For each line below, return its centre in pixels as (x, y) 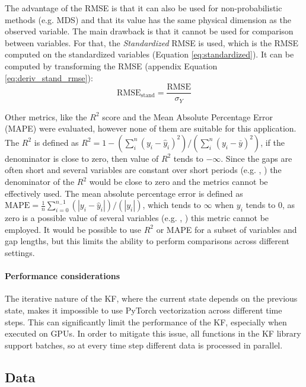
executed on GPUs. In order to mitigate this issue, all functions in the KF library (153, 333)
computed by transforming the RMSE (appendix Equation (111, 65)
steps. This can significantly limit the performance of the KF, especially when (146, 322)
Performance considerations (63, 276)
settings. (20, 253)
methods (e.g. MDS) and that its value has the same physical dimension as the (148, 19)
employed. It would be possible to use (73, 229)
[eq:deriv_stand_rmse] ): (49, 77)
